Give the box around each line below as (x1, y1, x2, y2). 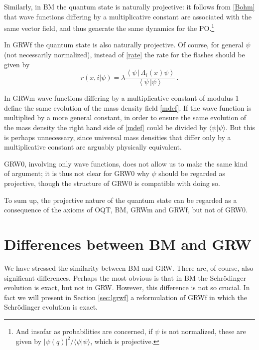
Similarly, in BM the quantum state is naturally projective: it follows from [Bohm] (4, 1, 255, 11)
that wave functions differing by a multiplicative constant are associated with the (4, 11, 252, 21)
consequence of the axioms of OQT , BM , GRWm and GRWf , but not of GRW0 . (4, 204, 248, 215)
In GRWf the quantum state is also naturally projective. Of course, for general (4, 39, 244, 50)
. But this (225, 122, 255, 133)
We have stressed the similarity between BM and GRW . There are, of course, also (4, 262, 254, 273)
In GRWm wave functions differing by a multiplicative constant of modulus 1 (4, 93, 239, 103)
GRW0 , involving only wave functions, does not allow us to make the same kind (4, 158, 248, 169)
